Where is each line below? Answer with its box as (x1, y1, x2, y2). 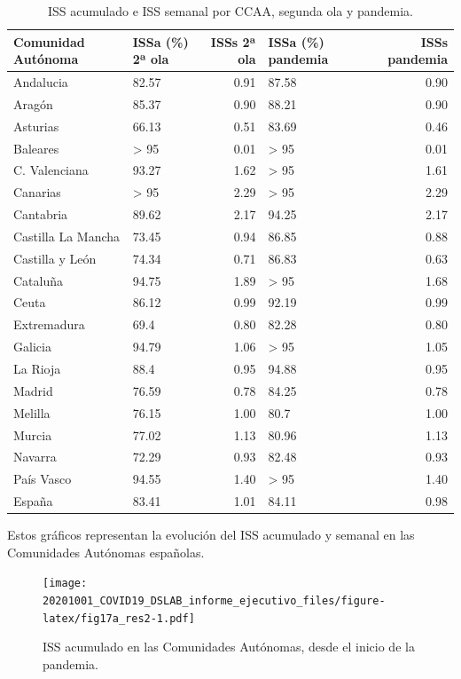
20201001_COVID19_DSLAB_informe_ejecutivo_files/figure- (43, 595, 386, 607)
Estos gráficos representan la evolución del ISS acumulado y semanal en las (7, 525, 415, 544)
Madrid (13, 381, 53, 399)
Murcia (13, 425, 52, 444)
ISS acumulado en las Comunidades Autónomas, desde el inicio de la (43, 637, 415, 656)
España (13, 492, 53, 510)
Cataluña (13, 271, 64, 289)
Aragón (13, 94, 53, 113)
